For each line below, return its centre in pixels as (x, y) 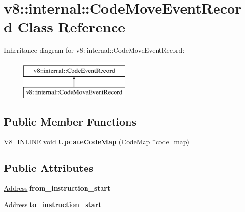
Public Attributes (49, 168)
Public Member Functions (70, 121)
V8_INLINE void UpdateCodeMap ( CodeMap (77, 142)
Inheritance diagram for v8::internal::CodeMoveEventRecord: (94, 50)
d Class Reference (65, 27)
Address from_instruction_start (57, 188)
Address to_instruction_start (53, 204)
